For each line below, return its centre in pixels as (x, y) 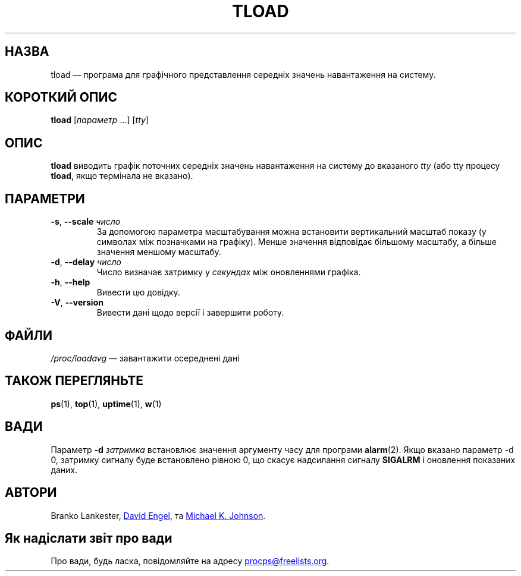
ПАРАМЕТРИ (45, 199)
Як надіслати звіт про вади (89, 538)
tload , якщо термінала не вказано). (122, 176)
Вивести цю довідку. (138, 292)
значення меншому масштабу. (159, 252)
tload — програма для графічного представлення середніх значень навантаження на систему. (243, 74)
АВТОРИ (31, 493)
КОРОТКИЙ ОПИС (61, 97)
